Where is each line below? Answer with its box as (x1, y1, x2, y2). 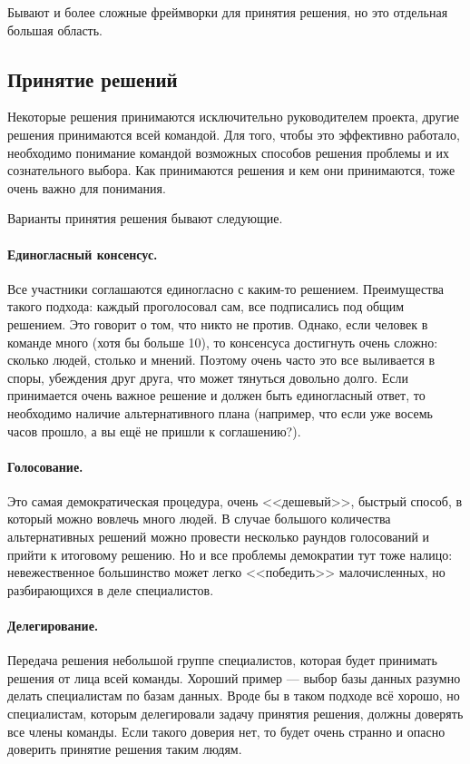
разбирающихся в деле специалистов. (7, 580, 214, 599)
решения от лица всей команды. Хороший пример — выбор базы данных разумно (7, 668, 461, 687)
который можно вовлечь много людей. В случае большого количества (7, 509, 391, 528)
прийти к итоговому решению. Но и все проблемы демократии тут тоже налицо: (7, 544, 453, 563)
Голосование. (7, 456, 83, 475)
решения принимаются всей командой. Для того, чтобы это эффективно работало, (7, 124, 461, 143)
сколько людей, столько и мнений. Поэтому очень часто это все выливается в (7, 350, 436, 369)
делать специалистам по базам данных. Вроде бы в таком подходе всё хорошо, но (7, 686, 460, 705)
